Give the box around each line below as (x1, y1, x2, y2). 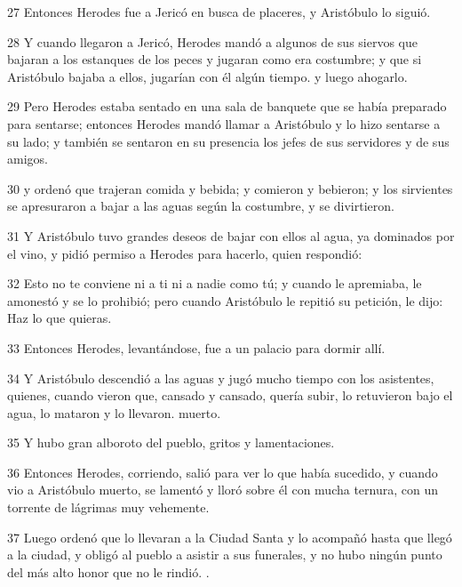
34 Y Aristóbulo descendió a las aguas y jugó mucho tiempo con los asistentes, (7, 368, 434, 387)
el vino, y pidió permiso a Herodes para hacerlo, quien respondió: (7, 244, 362, 262)
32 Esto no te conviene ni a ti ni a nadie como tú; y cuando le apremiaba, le (7, 274, 422, 293)
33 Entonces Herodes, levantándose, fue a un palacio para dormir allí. (7, 338, 386, 357)
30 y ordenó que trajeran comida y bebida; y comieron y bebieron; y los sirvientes (7, 179, 453, 197)
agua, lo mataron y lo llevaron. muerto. (7, 403, 221, 422)
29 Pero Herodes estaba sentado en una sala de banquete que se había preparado (7, 97, 447, 116)
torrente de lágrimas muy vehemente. (7, 498, 210, 517)
